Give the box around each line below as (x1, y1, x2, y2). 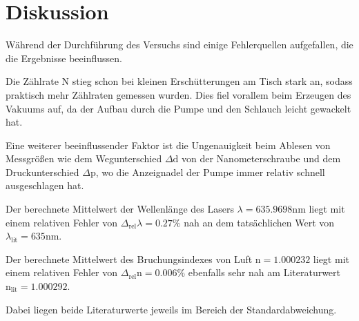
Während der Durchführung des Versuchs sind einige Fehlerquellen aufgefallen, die (6, 37, 353, 52)
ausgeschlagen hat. (6, 178, 84, 193)
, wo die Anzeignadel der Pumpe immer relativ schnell (95, 164, 325, 179)
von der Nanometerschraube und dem (182, 151, 341, 166)
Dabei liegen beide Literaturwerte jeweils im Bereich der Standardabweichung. (6, 302, 337, 316)
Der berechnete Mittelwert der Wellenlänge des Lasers (6, 202, 234, 216)
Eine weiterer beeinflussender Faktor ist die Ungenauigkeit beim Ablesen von (6, 137, 331, 152)
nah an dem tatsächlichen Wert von (184, 215, 335, 229)
